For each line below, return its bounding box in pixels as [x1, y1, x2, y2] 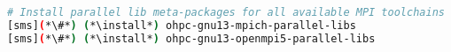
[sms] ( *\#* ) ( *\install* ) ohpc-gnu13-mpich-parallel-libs [7, 19, 356, 32]
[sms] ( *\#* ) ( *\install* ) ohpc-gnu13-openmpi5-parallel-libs [7, 32, 376, 45]
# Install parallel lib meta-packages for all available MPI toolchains [7, 6, 445, 19]
